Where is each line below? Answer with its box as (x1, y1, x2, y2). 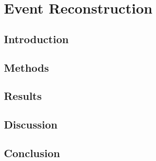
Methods (4, 60, 49, 75)
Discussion (4, 117, 58, 132)
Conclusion (4, 145, 60, 160)
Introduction (4, 31, 69, 46)
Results (4, 88, 42, 103)
